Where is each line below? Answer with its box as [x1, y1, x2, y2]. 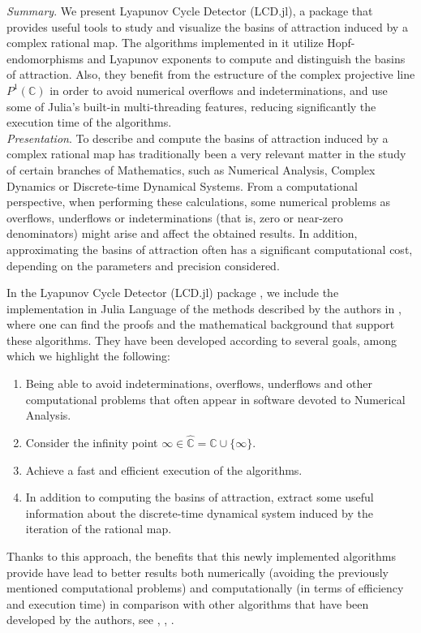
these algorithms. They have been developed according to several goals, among [6, 331, 397, 348]
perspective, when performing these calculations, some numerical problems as [6, 193, 391, 210]
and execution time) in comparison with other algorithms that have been [6, 595, 369, 612]
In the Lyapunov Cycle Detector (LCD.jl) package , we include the [6, 284, 339, 301]
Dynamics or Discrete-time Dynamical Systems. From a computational [6, 177, 358, 194]
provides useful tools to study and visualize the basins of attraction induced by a [6, 18, 408, 35]
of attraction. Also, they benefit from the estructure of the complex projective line [6, 66, 415, 83]
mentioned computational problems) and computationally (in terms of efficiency [6, 579, 404, 596]
